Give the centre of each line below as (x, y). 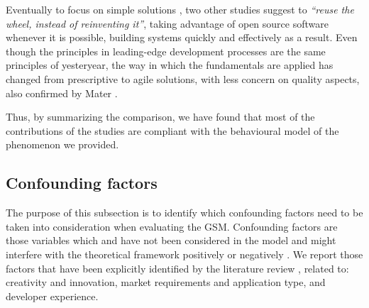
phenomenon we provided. (62, 144)
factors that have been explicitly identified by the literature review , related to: (177, 268)
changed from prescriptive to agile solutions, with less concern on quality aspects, (183, 78)
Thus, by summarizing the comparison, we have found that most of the (160, 117)
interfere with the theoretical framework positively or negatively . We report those (184, 254)
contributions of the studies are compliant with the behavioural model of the (172, 130)
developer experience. (52, 296)
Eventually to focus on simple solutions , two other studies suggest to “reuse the (180, 9)
